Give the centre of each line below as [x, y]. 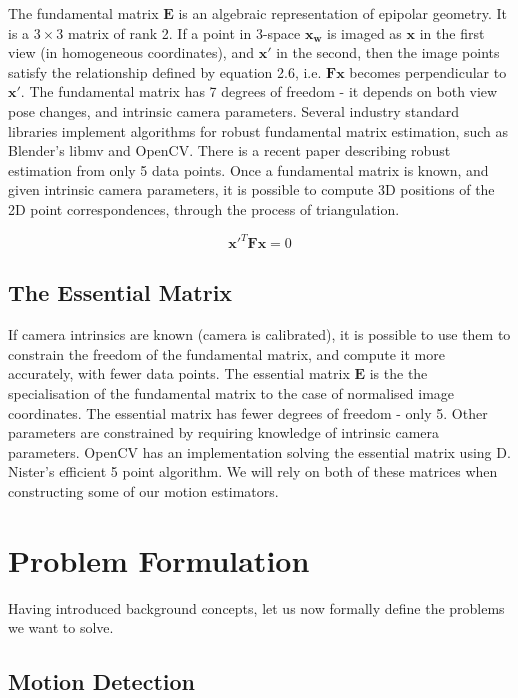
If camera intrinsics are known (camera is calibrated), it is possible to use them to [259, 334]
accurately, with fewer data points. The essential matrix [179, 373]
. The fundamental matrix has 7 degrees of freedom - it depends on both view [259, 91]
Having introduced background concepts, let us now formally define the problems [256, 607]
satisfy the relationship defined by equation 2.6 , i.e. [165, 71]
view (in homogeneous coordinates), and [131, 52]
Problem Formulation [159, 559]
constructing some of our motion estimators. [143, 490]
